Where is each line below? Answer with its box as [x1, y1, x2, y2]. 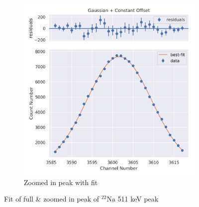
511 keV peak [117, 194, 159, 204]
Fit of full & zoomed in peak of [4, 194, 99, 204]
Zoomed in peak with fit [24, 177, 98, 187]
